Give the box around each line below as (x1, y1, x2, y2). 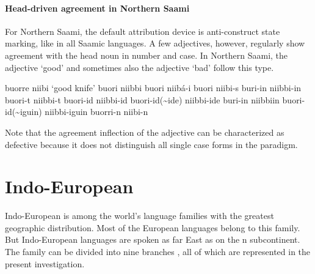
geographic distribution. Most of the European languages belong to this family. (5, 221, 300, 234)
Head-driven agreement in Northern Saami (5, 1, 190, 14)
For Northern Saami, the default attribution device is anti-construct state (5, 24, 280, 37)
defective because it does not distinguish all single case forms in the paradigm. (5, 138, 298, 150)
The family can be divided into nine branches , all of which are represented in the (5, 245, 311, 258)
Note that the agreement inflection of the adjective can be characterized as (5, 125, 284, 138)
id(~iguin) (5, 105, 42, 118)
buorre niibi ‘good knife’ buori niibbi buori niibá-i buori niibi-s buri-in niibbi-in (5, 81, 302, 94)
